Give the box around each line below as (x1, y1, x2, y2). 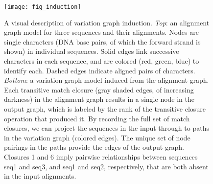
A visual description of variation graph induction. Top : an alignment (4, 17, 210, 27)
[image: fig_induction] (4, 3, 81, 10)
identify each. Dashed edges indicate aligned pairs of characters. (4, 65, 195, 75)
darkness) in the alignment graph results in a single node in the (4, 94, 195, 104)
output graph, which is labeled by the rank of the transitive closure (4, 104, 206, 114)
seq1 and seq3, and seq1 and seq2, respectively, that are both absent (4, 161, 209, 171)
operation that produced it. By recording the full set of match (4, 113, 190, 123)
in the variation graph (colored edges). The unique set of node (4, 132, 190, 142)
